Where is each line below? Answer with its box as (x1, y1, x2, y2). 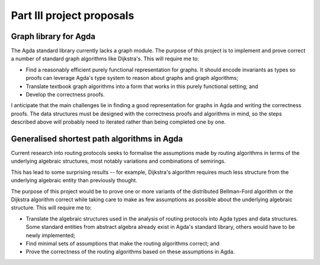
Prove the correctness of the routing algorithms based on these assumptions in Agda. (25, 248, 235, 256)
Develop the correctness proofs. (25, 91, 105, 98)
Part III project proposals (11, 9, 135, 22)
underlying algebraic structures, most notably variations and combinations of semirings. (11, 157, 226, 165)
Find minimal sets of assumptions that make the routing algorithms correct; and (25, 240, 220, 247)
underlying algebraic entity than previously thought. (11, 177, 137, 184)
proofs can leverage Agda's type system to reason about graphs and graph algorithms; (25, 75, 239, 82)
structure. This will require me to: (11, 204, 92, 211)
